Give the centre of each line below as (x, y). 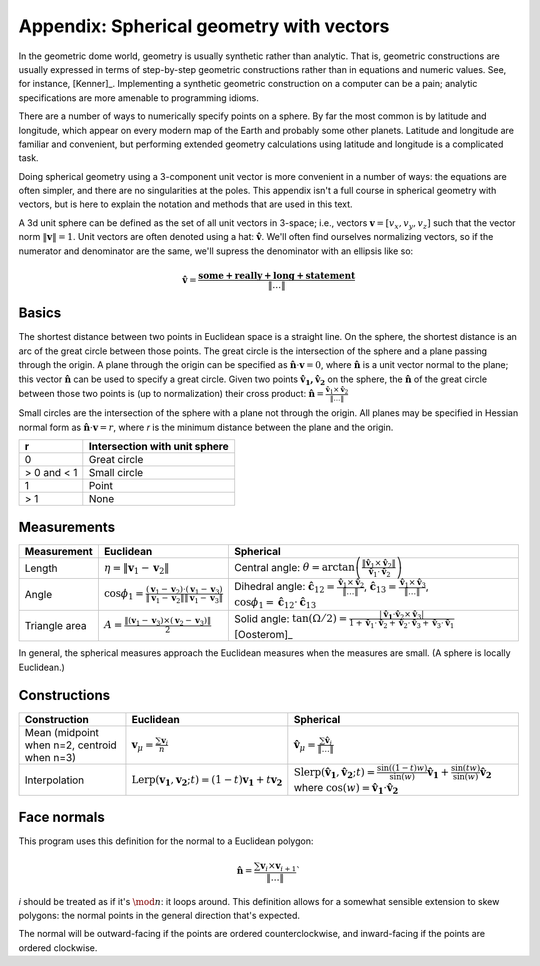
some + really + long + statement (277, 275)
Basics (40, 313)
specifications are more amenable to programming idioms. (138, 97)
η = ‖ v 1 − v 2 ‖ (136, 568)
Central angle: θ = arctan (294, 567)
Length (41, 568)
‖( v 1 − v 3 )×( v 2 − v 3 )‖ (167, 621)
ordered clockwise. (58, 947)
